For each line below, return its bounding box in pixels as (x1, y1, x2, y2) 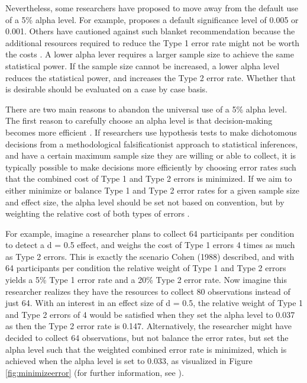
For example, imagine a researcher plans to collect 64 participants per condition (5, 227, 295, 239)
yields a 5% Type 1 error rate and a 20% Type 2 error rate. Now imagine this (5, 273, 287, 286)
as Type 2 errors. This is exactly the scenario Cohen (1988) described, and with (5, 250, 295, 262)
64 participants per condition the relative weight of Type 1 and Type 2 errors (5, 262, 286, 274)
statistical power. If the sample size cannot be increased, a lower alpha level (5, 59, 280, 72)
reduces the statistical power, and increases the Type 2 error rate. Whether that (5, 71, 296, 83)
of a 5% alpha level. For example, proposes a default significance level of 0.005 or (5, 13, 299, 25)
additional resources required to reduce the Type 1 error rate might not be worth (5, 36, 300, 49)
